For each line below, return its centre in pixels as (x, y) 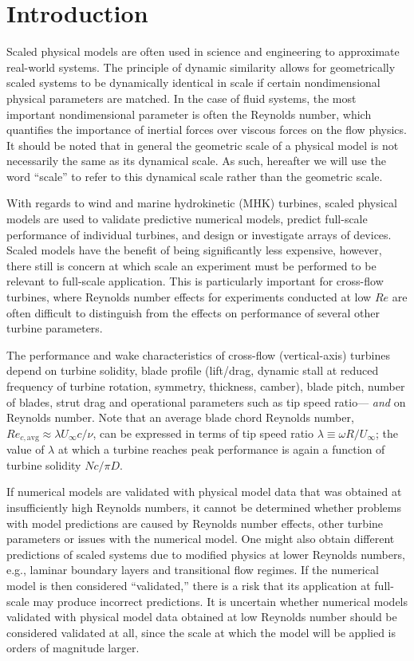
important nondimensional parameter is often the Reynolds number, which (189, 114)
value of (26, 449)
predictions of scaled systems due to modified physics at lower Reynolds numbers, (206, 554)
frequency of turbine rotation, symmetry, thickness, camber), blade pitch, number (206, 386)
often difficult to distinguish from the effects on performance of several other (193, 312)
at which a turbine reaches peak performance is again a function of (221, 449)
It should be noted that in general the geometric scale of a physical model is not (203, 145)
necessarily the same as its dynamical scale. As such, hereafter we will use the (196, 161)
